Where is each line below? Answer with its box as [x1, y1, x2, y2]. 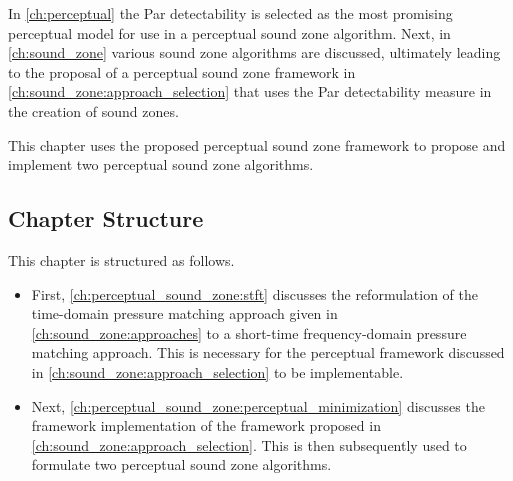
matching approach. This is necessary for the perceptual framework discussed [31, 342, 505, 363]
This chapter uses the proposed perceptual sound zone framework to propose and [8, 134, 506, 155]
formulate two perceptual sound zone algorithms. [31, 454, 332, 475]
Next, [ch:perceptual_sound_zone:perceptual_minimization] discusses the [31, 395, 485, 416]
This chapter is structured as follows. [8, 249, 235, 270]
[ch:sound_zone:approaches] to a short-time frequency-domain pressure [31, 322, 467, 343]
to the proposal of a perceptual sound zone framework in [8, 61, 356, 82]
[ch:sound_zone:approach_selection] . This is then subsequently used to [31, 434, 467, 455]
